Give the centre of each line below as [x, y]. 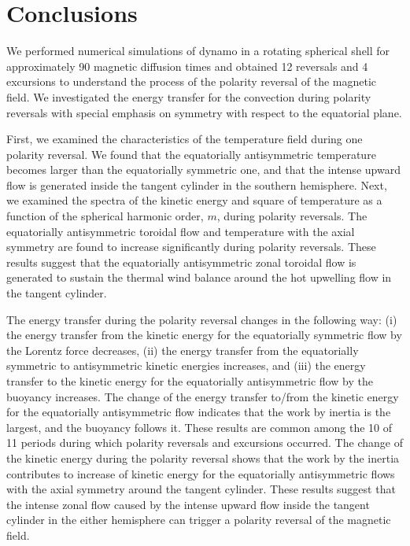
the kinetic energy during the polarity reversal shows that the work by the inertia [203, 457]
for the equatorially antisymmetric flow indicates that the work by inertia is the [199, 412]
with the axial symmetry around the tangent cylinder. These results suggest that [201, 489]
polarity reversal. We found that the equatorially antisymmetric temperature [191, 154]
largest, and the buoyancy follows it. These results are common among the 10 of [199, 427]
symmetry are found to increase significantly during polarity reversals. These [191, 247]
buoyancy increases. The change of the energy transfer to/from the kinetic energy [203, 396]
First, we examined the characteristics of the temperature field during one [185, 139]
